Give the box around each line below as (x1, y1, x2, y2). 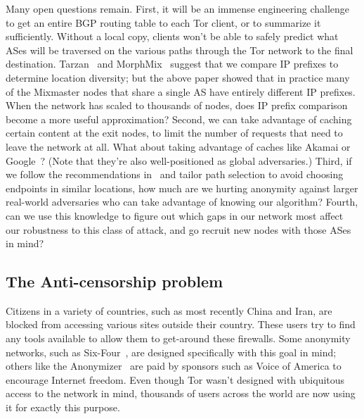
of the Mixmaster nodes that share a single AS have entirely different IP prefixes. (6, 84, 356, 99)
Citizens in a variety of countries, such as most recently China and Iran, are (6, 303, 332, 318)
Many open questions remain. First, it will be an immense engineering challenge (6, 1, 350, 15)
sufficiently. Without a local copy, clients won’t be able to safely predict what (6, 29, 339, 44)
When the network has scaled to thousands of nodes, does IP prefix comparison (6, 98, 348, 113)
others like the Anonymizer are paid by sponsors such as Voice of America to (6, 358, 342, 373)
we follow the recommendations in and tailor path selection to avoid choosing (6, 167, 344, 182)
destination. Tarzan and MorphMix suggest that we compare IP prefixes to (6, 56, 339, 71)
